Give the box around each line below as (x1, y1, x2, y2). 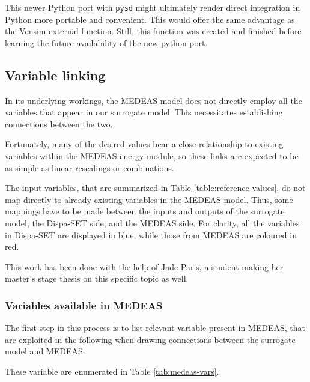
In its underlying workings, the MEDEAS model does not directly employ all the (5, 94, 302, 106)
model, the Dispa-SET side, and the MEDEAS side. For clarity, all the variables (5, 216, 300, 229)
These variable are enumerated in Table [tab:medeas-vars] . (5, 365, 219, 377)
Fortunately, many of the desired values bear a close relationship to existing (5, 138, 284, 150)
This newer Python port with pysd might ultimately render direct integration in (5, 1, 300, 13)
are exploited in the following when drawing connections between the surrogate (5, 333, 296, 345)
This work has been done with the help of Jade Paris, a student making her (5, 260, 284, 273)
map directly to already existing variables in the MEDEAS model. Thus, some (5, 193, 293, 205)
